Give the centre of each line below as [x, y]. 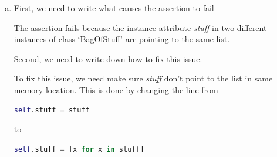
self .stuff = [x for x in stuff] [79, 149]
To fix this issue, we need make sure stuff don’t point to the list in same [143, 78]
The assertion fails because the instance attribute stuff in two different [140, 27]
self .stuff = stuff [52, 110]
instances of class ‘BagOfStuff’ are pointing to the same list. [122, 39]
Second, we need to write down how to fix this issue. [108, 58]
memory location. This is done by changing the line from [116, 89]
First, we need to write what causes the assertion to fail [114, 8]
